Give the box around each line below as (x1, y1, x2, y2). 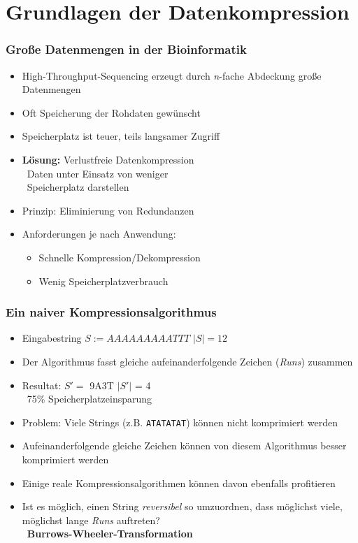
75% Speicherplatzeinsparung (27, 391, 152, 406)
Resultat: (22, 377, 62, 392)
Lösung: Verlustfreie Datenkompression (22, 152, 194, 166)
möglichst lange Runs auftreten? (22, 512, 160, 527)
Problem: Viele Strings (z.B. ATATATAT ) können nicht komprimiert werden (22, 414, 338, 429)
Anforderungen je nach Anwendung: (22, 226, 176, 241)
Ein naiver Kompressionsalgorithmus (6, 303, 217, 321)
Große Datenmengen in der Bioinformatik (6, 41, 247, 58)
